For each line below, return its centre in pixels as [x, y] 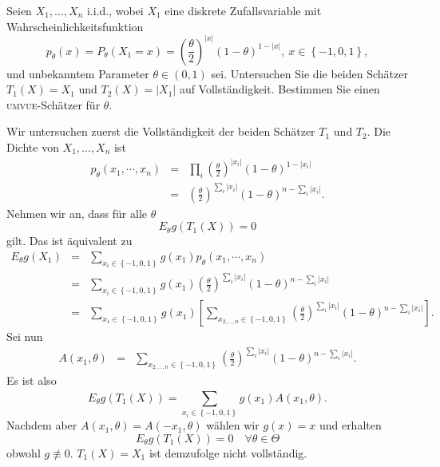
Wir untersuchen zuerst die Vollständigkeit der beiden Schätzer [161, 131]
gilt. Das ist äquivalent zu [69, 241]
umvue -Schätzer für [54, 104]
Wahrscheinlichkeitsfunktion [75, 26]
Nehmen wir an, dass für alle [77, 213]
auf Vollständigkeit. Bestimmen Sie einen [279, 89]
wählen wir [233, 425]
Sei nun [25, 336]
